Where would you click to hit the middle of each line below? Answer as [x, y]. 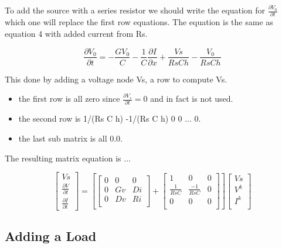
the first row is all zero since [69, 99]
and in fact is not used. [192, 99]
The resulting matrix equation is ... [68, 158]
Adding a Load [51, 236]
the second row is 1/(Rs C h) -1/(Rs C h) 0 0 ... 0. [110, 118]
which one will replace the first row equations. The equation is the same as [139, 22]
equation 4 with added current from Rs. [76, 33]
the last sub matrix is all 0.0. [71, 138]
